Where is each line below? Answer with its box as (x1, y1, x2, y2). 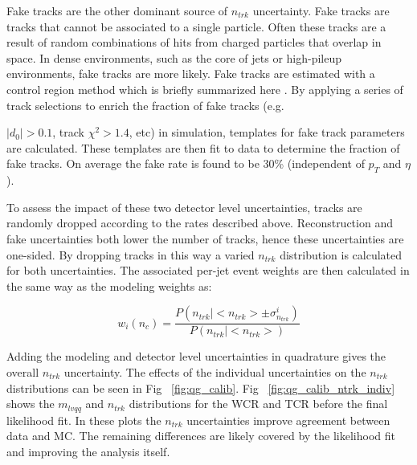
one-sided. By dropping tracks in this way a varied (6, 246, 255, 263)
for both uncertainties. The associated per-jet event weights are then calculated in (6, 262, 410, 279)
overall (6, 363, 39, 380)
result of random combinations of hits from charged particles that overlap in (6, 34, 382, 51)
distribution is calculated (280, 246, 403, 263)
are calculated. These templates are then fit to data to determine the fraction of (6, 139, 400, 156)
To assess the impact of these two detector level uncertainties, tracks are (6, 198, 362, 215)
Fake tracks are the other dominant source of (6, 2, 228, 18)
